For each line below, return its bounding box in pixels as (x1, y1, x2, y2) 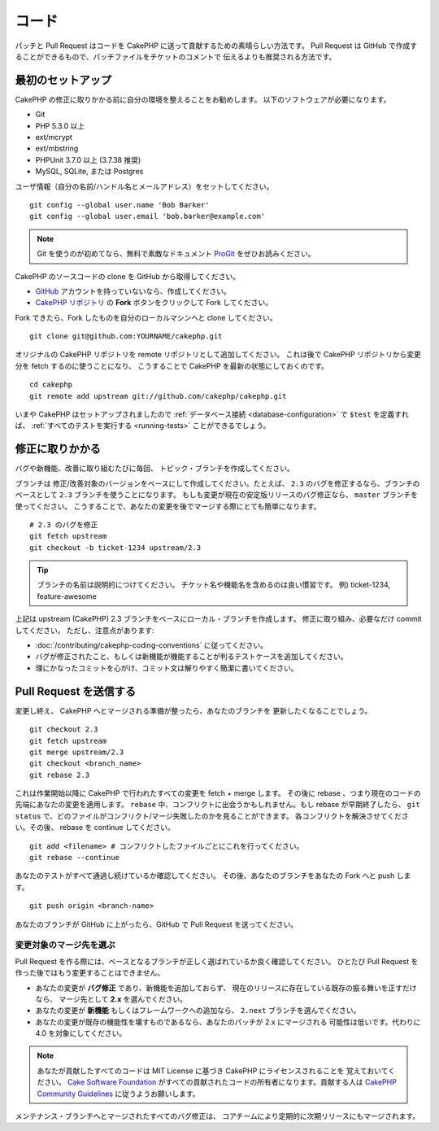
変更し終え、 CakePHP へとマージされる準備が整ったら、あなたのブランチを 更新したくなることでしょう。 (15, 705, 372, 715)
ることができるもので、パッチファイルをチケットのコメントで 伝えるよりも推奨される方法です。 (15, 51, 337, 61)
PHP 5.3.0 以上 (35, 120, 85, 130)
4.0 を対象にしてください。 (35, 1028, 127, 1038)
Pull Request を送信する (15, 684, 137, 698)
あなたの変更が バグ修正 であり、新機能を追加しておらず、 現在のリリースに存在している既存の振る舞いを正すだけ (35, 983, 417, 993)
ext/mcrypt (35, 133, 73, 142)
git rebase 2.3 (29, 770, 90, 779)
